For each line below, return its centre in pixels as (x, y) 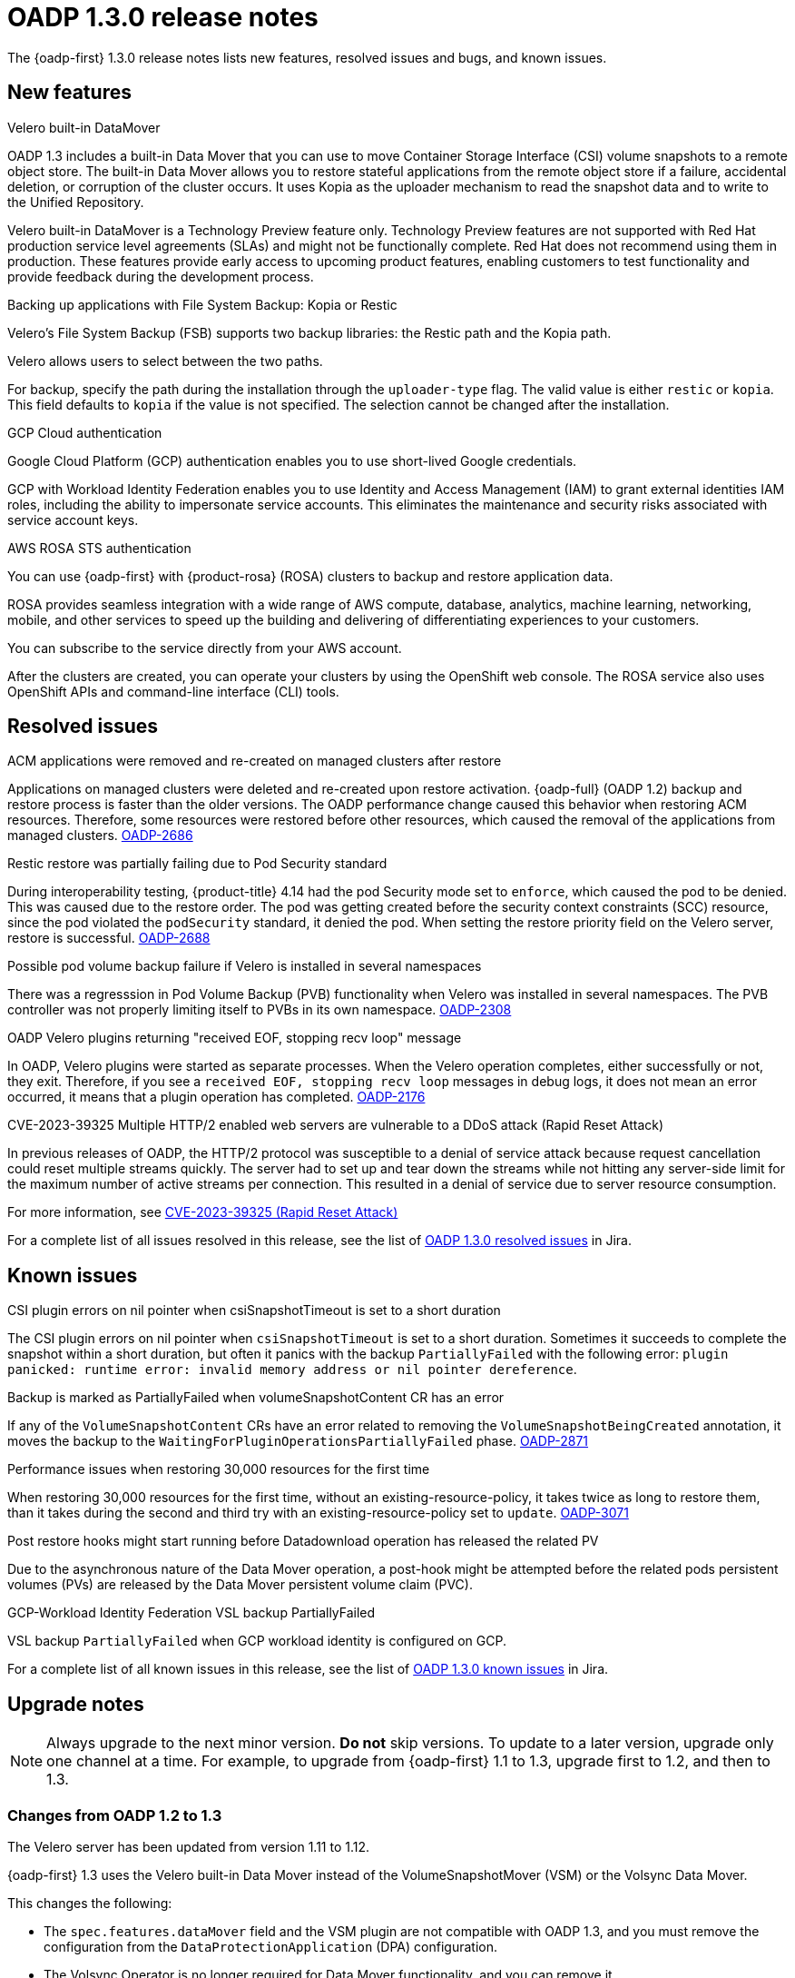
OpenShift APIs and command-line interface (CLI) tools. (173, 691)
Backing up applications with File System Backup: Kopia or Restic (202, 304)
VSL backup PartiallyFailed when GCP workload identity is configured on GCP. (257, 1641)
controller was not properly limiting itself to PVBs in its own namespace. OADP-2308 (260, 1010)
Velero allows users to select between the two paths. (165, 361)
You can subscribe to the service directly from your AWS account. (205, 648)
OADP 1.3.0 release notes (163, 17)
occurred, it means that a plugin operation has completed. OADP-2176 (216, 1097)
